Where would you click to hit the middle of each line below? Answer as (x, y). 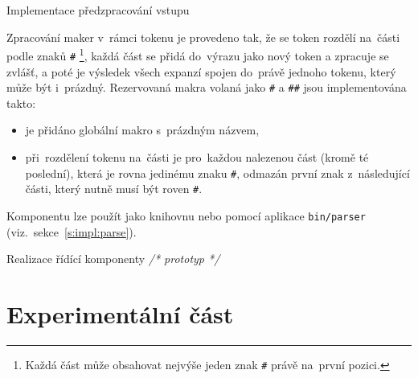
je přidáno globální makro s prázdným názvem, (142, 130)
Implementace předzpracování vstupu (98, 10)
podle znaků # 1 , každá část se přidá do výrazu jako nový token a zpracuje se (198, 54)
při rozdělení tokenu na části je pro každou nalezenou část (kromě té (197, 156)
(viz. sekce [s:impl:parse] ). (72, 231)
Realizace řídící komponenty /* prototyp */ (113, 259)
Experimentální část (120, 313)
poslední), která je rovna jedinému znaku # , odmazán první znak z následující (217, 173)
